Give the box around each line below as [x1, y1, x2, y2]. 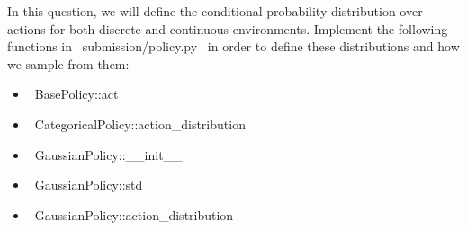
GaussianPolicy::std [34, 175, 143, 194]
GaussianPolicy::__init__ [34, 145, 183, 164]
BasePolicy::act [34, 84, 119, 103]
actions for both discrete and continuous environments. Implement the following [7, 19, 448, 38]
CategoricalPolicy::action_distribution [34, 114, 246, 133]
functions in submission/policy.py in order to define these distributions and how [7, 37, 460, 56]
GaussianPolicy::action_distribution [34, 205, 234, 224]
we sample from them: [7, 54, 130, 73]
